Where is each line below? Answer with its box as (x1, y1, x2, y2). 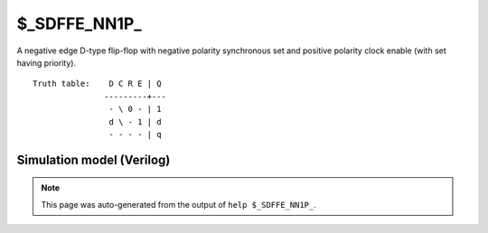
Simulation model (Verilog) (16, 152, 171, 167)
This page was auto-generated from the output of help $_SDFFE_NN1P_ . (41, 199, 316, 210)
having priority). (16, 57, 77, 68)
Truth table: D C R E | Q (33, 79, 162, 89)
